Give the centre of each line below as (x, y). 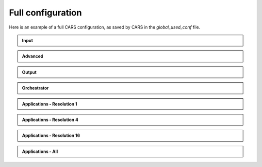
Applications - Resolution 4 (50, 120)
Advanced (33, 56)
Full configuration (45, 13)
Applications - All (40, 151)
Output (29, 72)
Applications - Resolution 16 (51, 136)
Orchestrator (35, 88)
